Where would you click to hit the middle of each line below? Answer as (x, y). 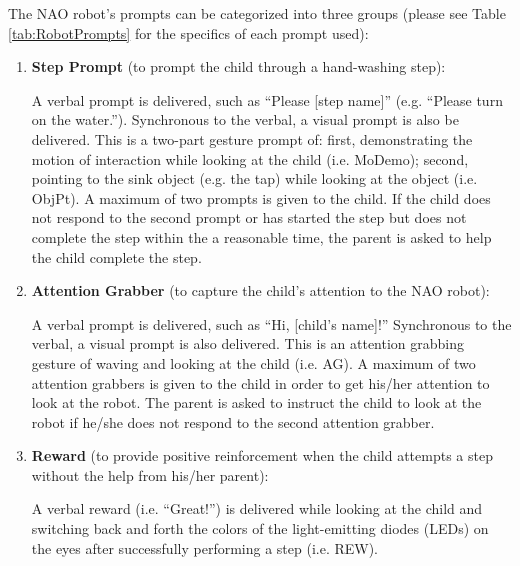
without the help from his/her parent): (150, 474)
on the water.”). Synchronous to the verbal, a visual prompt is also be (245, 119)
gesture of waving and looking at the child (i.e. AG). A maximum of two (253, 362)
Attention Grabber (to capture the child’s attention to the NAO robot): (260, 290)
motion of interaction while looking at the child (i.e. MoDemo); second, (250, 158)
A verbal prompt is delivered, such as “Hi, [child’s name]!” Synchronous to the (271, 323)
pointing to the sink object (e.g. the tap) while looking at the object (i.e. (254, 178)
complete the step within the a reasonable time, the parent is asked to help (261, 236)
